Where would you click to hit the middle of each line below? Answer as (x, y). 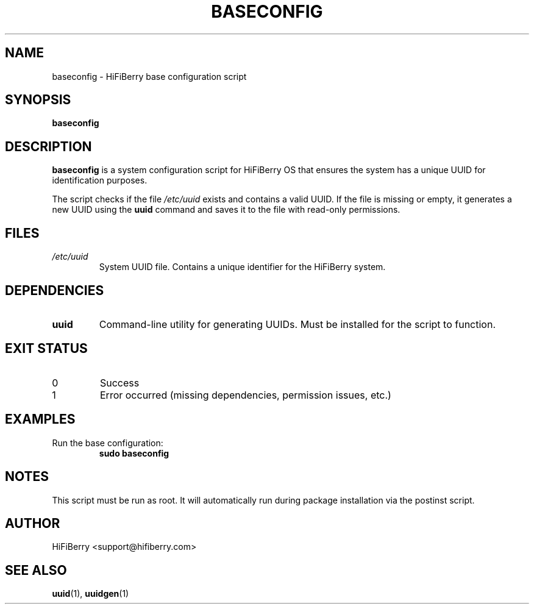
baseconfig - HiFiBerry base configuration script (149, 76)
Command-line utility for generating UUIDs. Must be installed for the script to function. (297, 324)
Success (119, 383)
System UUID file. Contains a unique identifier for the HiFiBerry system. (242, 267)
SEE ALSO (36, 570)
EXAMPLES (40, 419)
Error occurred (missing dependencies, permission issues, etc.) (245, 395)
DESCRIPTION (48, 146)
